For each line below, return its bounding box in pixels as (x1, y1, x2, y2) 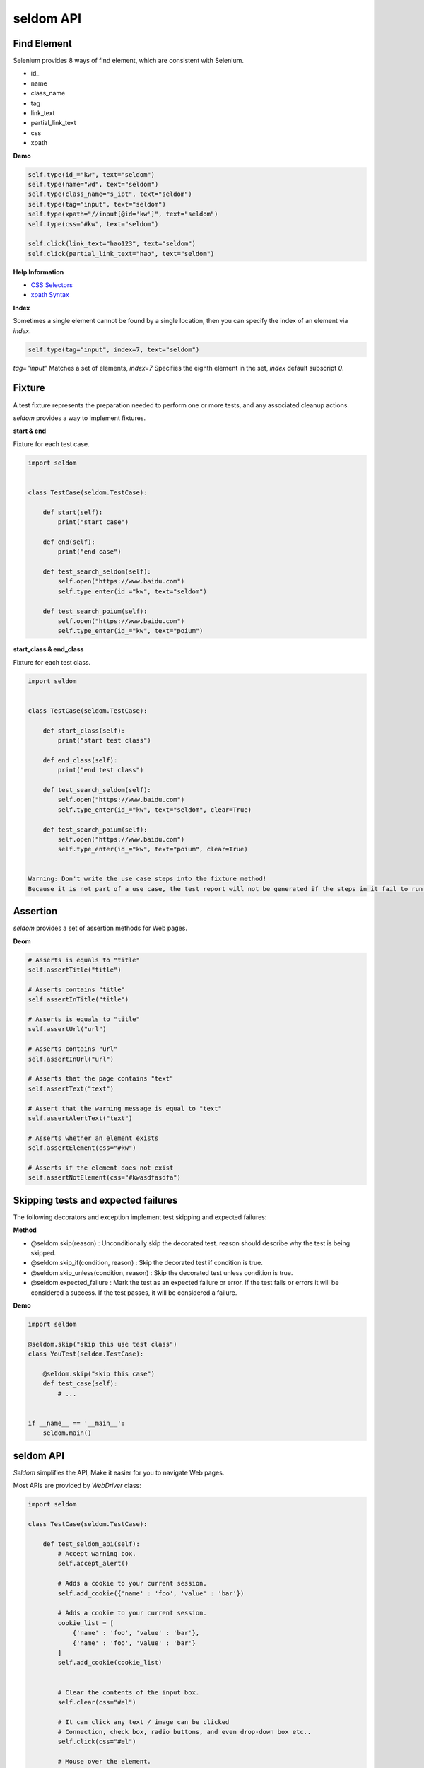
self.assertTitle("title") (28, 966, 122, 974)
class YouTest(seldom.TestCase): (28, 1350, 144, 1358)
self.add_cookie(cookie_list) (57, 1658, 163, 1667)
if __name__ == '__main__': (28, 1419, 125, 1427)
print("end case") (57, 548, 122, 556)
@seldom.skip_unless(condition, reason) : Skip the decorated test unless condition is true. (30, 1268, 293, 1276)
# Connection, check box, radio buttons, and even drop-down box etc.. (57, 1728, 312, 1736)
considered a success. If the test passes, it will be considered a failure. (30, 1288, 237, 1297)
